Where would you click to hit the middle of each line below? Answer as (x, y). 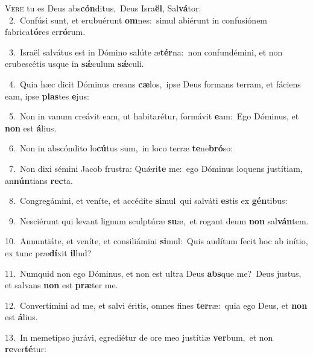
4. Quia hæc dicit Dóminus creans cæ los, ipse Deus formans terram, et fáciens (155, 84)
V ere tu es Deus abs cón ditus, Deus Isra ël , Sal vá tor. (103, 8)
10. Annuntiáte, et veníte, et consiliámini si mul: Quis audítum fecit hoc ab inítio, (156, 241)
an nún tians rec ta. (39, 180)
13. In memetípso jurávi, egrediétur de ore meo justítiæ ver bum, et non (139, 337)
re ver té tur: (26, 349)
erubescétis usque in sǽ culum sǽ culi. (74, 64)
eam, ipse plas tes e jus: (47, 96)
